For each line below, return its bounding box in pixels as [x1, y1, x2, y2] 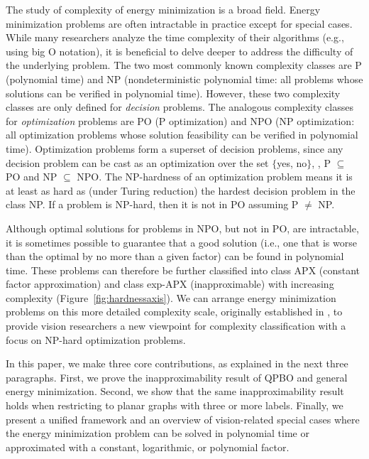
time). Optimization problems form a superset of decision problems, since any [6, 141, 343, 156]
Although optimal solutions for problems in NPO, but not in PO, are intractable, [6, 220, 359, 235]
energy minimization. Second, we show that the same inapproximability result [6, 384, 344, 399]
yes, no [277, 155, 307, 170]
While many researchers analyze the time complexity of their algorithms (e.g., [6, 30, 344, 45]
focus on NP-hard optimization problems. [6, 332, 186, 347]
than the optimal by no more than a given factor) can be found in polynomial [6, 249, 344, 264]
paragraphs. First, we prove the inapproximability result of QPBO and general [6, 369, 348, 384]
